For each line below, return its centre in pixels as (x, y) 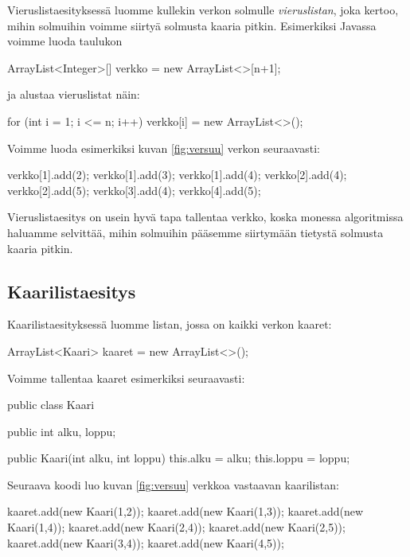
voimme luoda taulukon (65, 41)
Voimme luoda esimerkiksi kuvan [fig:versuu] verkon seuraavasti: (164, 148)
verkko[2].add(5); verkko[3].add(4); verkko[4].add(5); (134, 190)
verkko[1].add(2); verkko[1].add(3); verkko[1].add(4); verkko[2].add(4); (177, 175)
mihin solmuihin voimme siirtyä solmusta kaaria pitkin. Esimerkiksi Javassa (192, 25)
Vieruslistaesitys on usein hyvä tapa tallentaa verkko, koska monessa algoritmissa (205, 217)
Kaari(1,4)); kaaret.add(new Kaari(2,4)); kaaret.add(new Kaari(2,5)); (176, 527)
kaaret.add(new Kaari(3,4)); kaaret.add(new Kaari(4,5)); (146, 542)
